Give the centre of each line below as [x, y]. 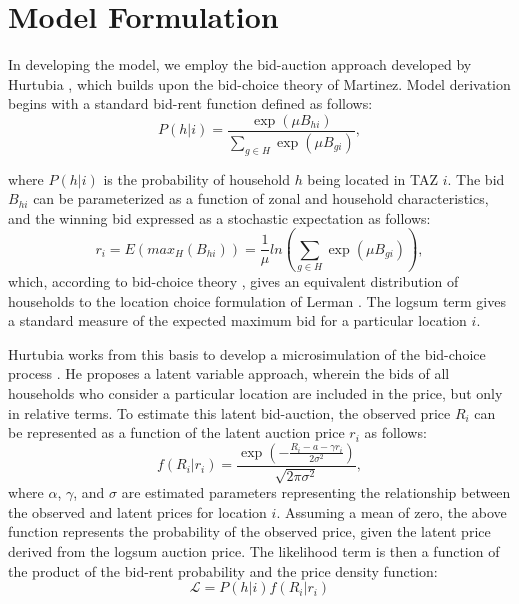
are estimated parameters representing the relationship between [316, 492]
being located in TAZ [373, 178]
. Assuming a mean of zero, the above [391, 511]
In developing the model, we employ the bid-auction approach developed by [240, 64]
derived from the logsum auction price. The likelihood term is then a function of [254, 551]
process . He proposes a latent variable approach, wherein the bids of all [229, 373]
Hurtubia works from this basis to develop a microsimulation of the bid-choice [247, 353]
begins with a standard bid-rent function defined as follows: [190, 103]
